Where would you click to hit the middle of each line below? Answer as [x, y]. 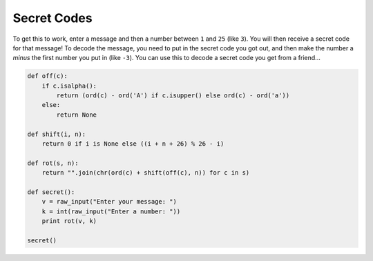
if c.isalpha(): [69, 86]
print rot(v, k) [69, 221]
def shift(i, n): [57, 134]
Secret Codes [52, 18]
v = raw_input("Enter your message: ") [109, 202]
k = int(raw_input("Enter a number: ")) [111, 211]
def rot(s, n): [53, 163]
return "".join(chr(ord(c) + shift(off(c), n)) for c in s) [146, 173]
